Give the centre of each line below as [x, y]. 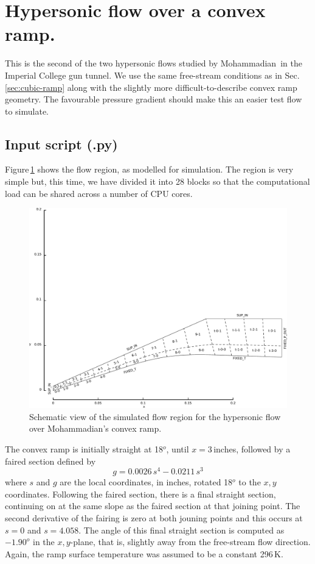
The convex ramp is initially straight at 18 [84, 448]
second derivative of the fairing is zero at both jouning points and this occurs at [154, 518]
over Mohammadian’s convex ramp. [95, 428]
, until [178, 448]
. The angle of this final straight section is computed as [182, 530]
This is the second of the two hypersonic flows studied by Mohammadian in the [154, 63]
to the [250, 482]
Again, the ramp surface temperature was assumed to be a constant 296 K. [144, 553]
